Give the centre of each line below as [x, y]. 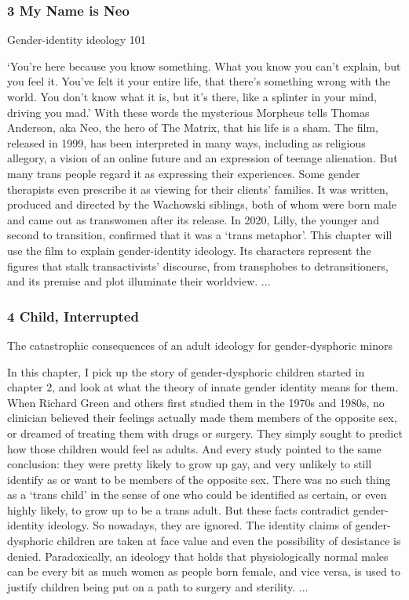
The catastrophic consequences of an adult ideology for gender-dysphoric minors [200, 345]
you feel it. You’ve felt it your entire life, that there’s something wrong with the [199, 81]
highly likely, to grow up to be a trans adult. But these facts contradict [179, 509]
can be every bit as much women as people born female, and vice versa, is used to [204, 571]
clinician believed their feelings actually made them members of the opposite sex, [202, 418]
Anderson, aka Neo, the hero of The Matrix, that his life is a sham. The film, [193, 127]
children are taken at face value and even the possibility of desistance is [229, 541]
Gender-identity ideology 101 [77, 40]
